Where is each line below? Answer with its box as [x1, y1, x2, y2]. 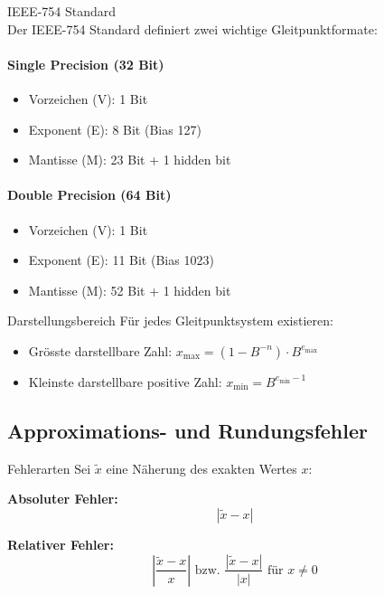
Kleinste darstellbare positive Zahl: [28, 372, 222, 391]
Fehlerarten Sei [7, 458, 91, 477]
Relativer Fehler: [7, 534, 114, 553]
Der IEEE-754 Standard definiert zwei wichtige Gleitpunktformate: [7, 19, 378, 38]
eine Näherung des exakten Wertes [106, 458, 297, 477]
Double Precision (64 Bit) [7, 185, 172, 204]
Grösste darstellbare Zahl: [28, 341, 173, 360]
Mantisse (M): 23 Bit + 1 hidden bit [28, 150, 231, 169]
